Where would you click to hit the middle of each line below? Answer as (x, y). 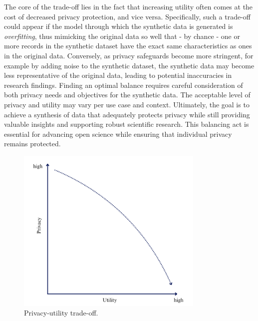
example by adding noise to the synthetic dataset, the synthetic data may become (129, 65)
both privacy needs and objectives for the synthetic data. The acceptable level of (127, 95)
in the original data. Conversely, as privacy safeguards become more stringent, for (129, 55)
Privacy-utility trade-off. (61, 313)
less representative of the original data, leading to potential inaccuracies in (118, 75)
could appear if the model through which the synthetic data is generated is (119, 26)
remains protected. (32, 144)
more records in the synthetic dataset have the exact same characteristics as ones (128, 46)
